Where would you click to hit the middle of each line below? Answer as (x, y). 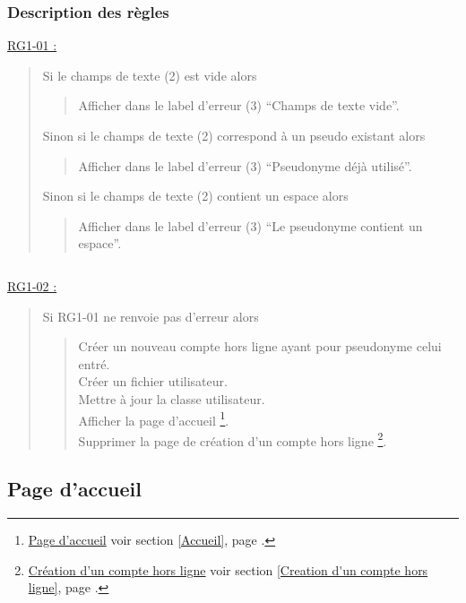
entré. (94, 363)
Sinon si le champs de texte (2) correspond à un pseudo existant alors (234, 135)
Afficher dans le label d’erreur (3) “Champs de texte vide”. (239, 105)
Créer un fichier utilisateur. (153, 381)
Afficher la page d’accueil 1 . (154, 418)
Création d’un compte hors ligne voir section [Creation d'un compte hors (228, 569)
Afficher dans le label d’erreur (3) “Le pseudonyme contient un (250, 225)
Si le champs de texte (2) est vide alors (150, 75)
